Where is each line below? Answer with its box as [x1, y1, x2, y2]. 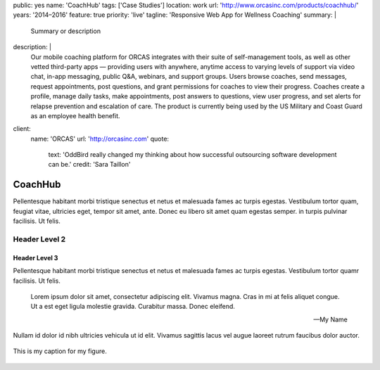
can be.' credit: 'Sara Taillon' [48, 160, 131, 169]
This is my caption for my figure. [13, 347, 107, 355]
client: [13, 125, 31, 133]
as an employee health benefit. [30, 111, 120, 120]
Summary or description [30, 27, 101, 35]
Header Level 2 [13, 234, 66, 244]
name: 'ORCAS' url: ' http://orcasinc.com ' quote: [30, 134, 169, 143]
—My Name [313, 315, 348, 324]
